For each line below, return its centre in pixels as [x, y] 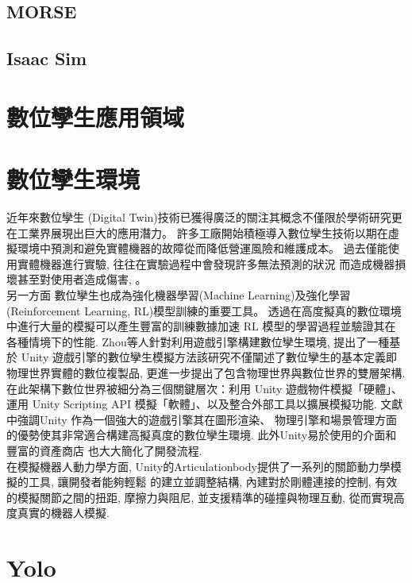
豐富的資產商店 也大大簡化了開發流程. [104, 450]
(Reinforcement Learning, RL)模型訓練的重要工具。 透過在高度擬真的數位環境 [204, 310]
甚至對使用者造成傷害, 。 [82, 279]
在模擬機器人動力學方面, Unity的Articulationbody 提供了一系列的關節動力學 [198, 466]
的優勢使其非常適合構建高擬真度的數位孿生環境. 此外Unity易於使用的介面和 [202, 435]
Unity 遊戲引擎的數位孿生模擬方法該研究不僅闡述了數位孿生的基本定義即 [209, 357]
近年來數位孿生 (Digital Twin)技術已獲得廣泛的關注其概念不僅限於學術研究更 [204, 217]
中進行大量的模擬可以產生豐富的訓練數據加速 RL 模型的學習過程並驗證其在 [201, 326]
